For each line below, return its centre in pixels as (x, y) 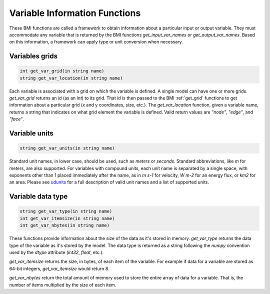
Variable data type (38, 197)
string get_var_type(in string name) (66, 211)
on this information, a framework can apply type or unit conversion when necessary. (96, 42)
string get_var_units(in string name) (67, 148)
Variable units (31, 133)
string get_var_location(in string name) (71, 78)
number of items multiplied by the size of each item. (63, 284)
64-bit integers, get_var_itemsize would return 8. (59, 268)
